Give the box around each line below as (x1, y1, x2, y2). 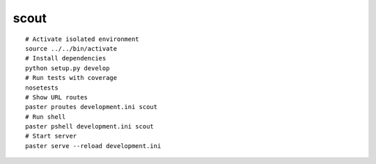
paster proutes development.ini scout (25, 103, 158, 111)
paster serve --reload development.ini (25, 142, 162, 149)
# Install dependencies (25, 54, 107, 63)
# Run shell (25, 113, 66, 121)
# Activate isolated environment (25, 35, 139, 43)
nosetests (25, 83, 58, 92)
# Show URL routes (25, 93, 88, 101)
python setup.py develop (25, 64, 110, 72)
